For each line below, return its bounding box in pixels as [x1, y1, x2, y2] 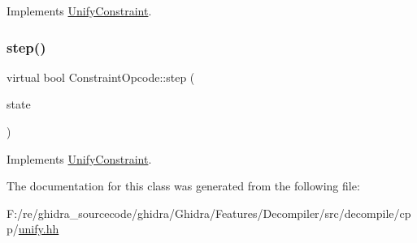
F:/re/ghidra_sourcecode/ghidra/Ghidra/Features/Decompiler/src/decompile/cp [7, 204, 411, 221]
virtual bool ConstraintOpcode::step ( [7, 68, 195, 85]
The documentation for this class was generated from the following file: [7, 177, 360, 194]
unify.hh [18, 220, 59, 237]
